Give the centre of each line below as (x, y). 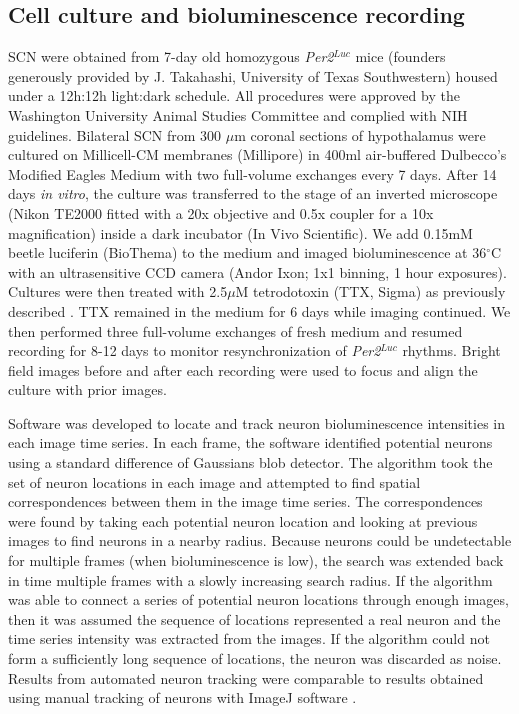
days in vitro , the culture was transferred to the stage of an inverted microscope (253, 193)
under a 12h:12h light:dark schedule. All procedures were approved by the (234, 95)
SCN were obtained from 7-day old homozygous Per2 (171, 56)
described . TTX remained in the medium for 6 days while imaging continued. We (259, 310)
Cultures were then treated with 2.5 (118, 291)
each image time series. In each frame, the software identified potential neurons (250, 442)
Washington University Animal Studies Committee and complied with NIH (238, 114)
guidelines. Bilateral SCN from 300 (115, 134)
